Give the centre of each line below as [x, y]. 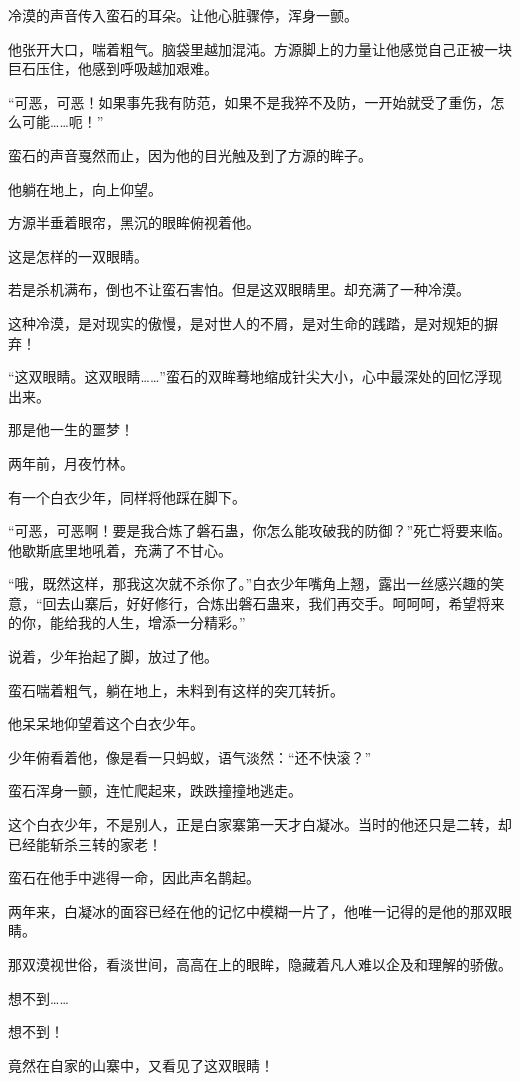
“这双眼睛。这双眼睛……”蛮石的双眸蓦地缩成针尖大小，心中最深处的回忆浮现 [255, 376]
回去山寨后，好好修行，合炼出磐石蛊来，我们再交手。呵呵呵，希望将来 [273, 602]
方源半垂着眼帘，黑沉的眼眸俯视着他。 [134, 222]
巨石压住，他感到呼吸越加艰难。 [113, 68]
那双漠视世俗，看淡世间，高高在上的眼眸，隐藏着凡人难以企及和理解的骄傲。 [260, 964]
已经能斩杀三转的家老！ [85, 843]
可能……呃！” [62, 121]
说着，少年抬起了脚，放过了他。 [113, 656]
